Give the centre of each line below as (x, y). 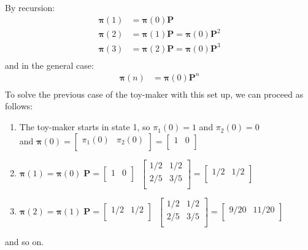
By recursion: (30, 7)
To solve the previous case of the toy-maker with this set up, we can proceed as (154, 94)
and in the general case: (49, 65)
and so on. (25, 241)
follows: (19, 106)
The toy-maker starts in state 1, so (85, 127)
